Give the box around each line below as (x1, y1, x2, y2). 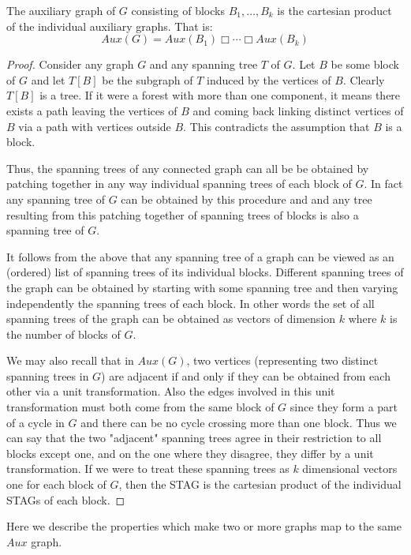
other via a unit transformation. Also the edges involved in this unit (6, 383, 335, 399)
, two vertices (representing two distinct (186, 352, 379, 369)
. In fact (364, 175, 403, 192)
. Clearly (342, 71, 385, 88)
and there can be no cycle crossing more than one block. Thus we (80, 414, 397, 430)
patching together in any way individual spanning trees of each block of (6, 175, 352, 192)
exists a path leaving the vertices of (6, 102, 177, 118)
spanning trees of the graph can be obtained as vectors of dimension (6, 310, 336, 327)
